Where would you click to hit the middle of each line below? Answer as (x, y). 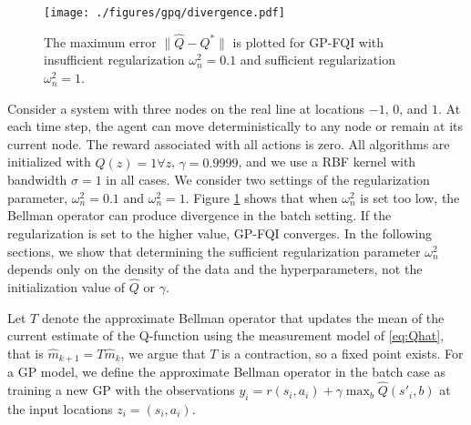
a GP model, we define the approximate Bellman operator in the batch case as (226, 372)
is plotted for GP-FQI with (308, 41)
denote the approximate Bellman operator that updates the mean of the (243, 317)
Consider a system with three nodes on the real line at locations (186, 108)
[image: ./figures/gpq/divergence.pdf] (164, 13)
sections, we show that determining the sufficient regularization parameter (214, 251)
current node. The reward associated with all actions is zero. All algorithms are (229, 143)
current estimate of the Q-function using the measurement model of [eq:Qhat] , (226, 335)
